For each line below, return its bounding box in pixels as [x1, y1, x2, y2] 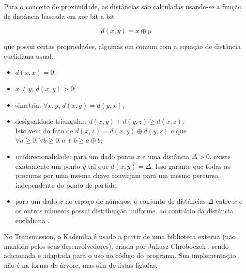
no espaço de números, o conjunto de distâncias [65, 196, 206, 206]
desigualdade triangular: [15, 116, 87, 126]
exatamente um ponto [15, 161, 80, 171]
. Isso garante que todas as [151, 161, 230, 171]
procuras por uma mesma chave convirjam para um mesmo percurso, [15, 170, 220, 180]
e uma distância [142, 151, 189, 161]
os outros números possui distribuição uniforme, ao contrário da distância [15, 205, 233, 215]
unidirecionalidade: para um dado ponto [15, 151, 134, 161]
